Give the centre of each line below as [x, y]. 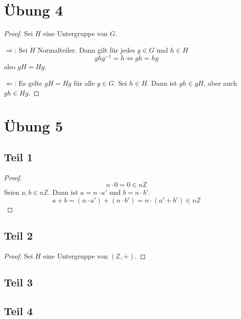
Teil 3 [19, 282]
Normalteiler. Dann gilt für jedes [86, 49]
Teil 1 [19, 157]
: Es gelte [28, 83]
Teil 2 [19, 235]
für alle [84, 83]
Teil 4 [19, 310]
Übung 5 [34, 126]
